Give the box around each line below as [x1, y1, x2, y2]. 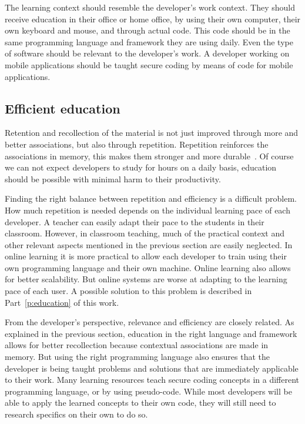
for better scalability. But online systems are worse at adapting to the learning [5, 273, 287, 285]
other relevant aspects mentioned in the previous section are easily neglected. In [5, 238, 293, 251]
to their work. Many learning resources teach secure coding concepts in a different [5, 373, 300, 386]
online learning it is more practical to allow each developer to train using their [5, 250, 287, 262]
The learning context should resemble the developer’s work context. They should [5, 1, 295, 13]
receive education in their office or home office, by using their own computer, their [5, 12, 301, 25]
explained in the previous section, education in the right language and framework [5, 327, 297, 339]
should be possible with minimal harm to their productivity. [5, 172, 221, 185]
